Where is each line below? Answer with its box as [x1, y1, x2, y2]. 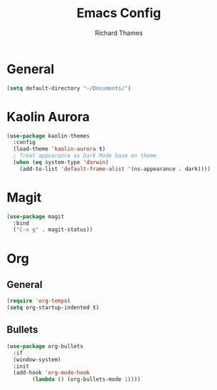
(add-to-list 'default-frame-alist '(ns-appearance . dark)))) [19, 165, 211, 173]
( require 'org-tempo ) [6, 297, 71, 304]
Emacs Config [76, 5, 162, 21]
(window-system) [13, 356, 61, 363]
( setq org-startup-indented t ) [6, 304, 100, 312]
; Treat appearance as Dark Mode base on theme [13, 152, 157, 160]
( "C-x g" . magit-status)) [13, 226, 93, 233]
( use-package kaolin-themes [6, 132, 90, 140]
